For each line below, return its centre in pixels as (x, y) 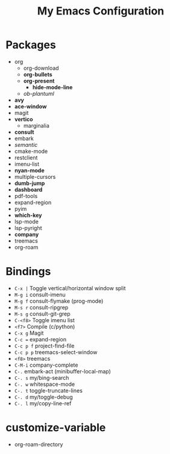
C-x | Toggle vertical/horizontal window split (70, 288)
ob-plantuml (39, 93)
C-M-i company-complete (46, 365)
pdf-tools (26, 196)
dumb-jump (30, 183)
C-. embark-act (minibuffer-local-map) (62, 371)
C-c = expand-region (40, 339)
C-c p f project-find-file (44, 346)
